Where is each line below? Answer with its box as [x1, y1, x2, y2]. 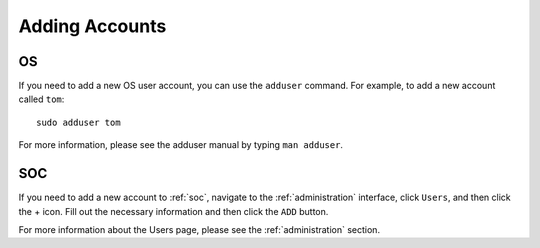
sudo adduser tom [36, 116, 121, 128]
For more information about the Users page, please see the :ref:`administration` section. [18, 223, 380, 235]
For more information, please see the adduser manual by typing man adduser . [18, 139, 344, 151]
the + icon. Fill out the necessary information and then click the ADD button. [18, 205, 329, 217]
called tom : [18, 93, 65, 105]
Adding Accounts [18, 15, 167, 37]
